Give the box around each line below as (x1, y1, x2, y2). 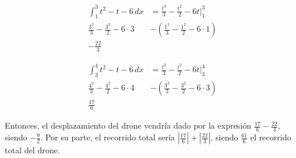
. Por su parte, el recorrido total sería (40, 131, 175, 143)
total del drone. (5, 144, 60, 156)
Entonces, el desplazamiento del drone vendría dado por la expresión (5, 119, 251, 132)
